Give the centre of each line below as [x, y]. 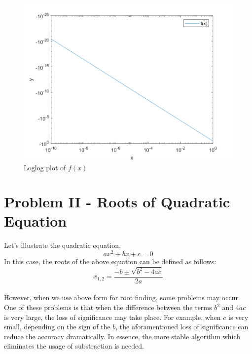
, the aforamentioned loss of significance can [182, 327]
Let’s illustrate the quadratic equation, [62, 245]
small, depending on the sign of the [57, 327]
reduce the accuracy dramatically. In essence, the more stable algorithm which [122, 336]
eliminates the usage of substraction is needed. [74, 346]
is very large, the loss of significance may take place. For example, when [112, 317]
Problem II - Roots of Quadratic [117, 202]
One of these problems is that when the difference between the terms [108, 307]
